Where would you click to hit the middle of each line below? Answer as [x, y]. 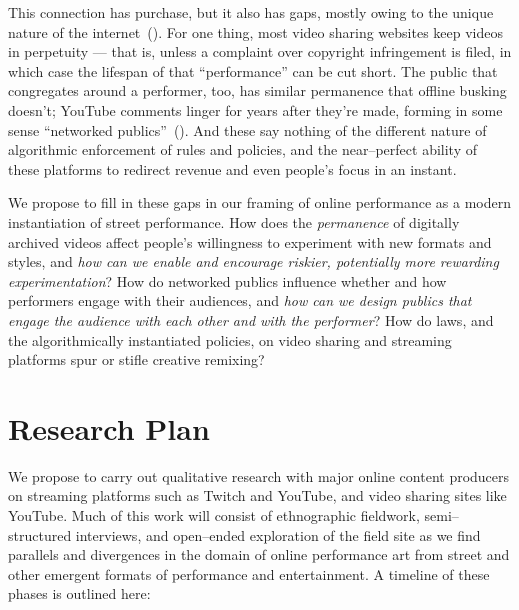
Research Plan [109, 427]
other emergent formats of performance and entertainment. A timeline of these [249, 573]
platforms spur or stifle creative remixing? [136, 359]
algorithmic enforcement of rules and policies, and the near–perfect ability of [242, 149]
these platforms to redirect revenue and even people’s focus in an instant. [232, 168]
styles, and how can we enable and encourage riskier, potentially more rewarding [253, 261]
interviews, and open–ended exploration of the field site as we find [278, 534]
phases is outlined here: [79, 593]
